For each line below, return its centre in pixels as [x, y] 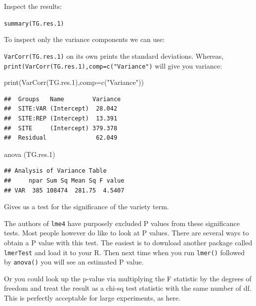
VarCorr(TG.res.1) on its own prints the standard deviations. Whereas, [114, 56]
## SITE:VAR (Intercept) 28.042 [61, 109]
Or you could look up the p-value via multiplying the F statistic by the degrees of [128, 278]
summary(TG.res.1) [34, 23]
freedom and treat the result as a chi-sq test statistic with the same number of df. [128, 288]
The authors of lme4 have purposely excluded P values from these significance [122, 223]
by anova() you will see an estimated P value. [74, 262]
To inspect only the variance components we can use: [84, 39]
